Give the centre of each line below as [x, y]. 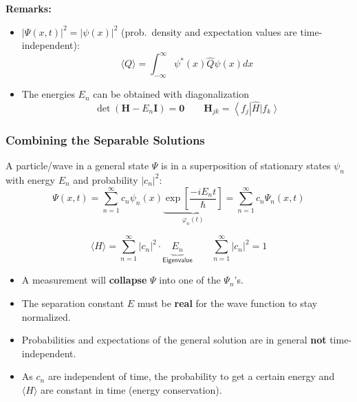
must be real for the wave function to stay [227, 303]
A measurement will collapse [84, 280]
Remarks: [29, 8]
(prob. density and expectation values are [209, 31]
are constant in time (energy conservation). [131, 389]
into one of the [190, 280]
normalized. [46, 316]
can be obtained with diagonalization [171, 94]
